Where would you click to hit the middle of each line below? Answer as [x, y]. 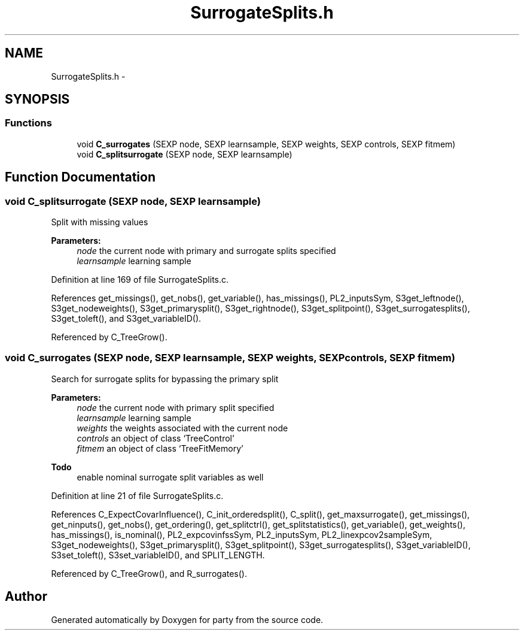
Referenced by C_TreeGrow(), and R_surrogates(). [149, 573]
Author [26, 597]
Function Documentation [80, 177]
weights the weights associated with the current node [182, 428]
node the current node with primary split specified [176, 407]
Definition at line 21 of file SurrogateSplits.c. [137, 495]
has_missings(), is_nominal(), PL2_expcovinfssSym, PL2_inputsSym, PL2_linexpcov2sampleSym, [242, 534]
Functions [28, 123]
